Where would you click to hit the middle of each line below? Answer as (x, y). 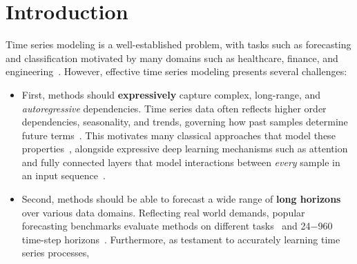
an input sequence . (64, 175)
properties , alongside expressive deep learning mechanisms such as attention (185, 149)
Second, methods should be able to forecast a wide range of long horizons (181, 199)
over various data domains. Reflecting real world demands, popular (163, 212)
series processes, (56, 253)
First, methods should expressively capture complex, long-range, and (171, 94)
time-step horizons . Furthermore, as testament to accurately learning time (181, 239)
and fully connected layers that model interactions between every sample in (181, 162)
